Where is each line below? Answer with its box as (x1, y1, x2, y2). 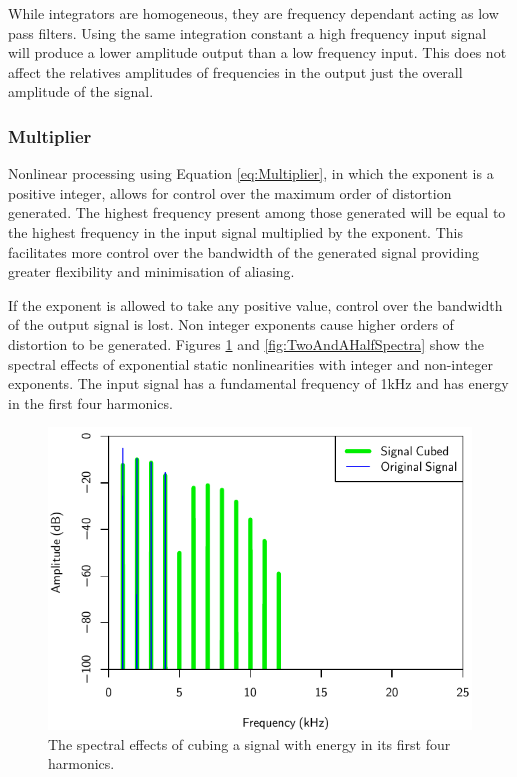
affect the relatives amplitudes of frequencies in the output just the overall (8, 61, 463, 82)
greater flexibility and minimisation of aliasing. (8, 261, 295, 282)
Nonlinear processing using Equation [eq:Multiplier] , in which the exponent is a (8, 163, 494, 184)
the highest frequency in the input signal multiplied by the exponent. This (8, 221, 463, 242)
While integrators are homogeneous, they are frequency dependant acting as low (8, 3, 499, 23)
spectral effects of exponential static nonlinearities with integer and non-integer (8, 353, 494, 374)
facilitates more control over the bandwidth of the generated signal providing (8, 241, 479, 262)
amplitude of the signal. (8, 81, 154, 102)
